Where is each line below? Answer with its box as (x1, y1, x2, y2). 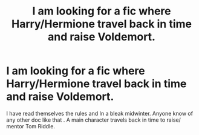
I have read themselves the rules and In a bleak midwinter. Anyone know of (6, 110, 194, 117)
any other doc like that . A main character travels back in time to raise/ (6, 116, 181, 123)
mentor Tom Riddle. (6, 122, 56, 130)
